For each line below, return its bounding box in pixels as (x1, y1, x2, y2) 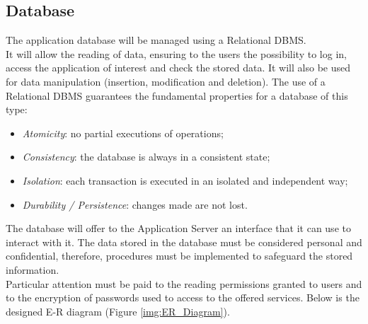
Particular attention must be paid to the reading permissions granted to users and (6, 276, 362, 291)
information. (6, 262, 59, 277)
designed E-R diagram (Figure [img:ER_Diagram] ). (6, 303, 230, 318)
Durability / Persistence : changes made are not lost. (22, 197, 248, 212)
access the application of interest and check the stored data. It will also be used (6, 60, 350, 75)
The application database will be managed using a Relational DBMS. (6, 33, 306, 47)
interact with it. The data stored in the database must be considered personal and (6, 234, 362, 249)
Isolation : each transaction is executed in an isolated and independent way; (22, 173, 348, 187)
